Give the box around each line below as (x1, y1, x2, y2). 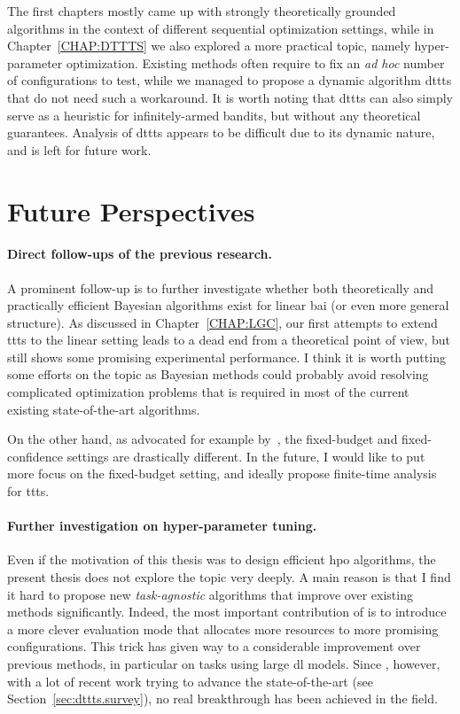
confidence (7, 446, 63, 465)
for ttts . (7, 482, 50, 501)
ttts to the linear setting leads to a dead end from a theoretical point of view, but (7, 330, 451, 349)
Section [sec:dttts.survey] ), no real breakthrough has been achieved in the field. (7, 689, 438, 708)
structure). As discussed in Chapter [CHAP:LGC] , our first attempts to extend (7, 313, 438, 331)
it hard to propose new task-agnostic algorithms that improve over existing (7, 585, 413, 603)
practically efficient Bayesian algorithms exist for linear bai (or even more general (7, 296, 449, 314)
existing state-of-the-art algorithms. (7, 400, 200, 418)
